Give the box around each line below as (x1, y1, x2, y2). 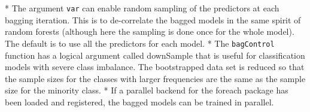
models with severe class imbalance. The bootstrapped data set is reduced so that (5, 60, 305, 73)
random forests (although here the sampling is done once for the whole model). (5, 25, 294, 38)
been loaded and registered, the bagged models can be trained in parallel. (5, 95, 274, 108)
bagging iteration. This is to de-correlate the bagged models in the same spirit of (5, 13, 301, 26)
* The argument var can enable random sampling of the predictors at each (5, 2, 279, 14)
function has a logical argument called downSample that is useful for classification (5, 49, 305, 61)
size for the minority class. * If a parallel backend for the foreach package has (5, 84, 288, 96)
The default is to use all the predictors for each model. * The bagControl (5, 37, 275, 49)
